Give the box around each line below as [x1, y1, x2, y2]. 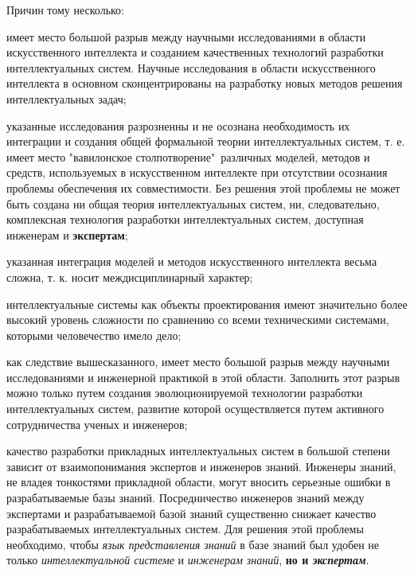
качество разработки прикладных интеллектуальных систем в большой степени [6, 442, 390, 459]
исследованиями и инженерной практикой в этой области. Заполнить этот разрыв [6, 368, 400, 385]
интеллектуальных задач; [6, 90, 127, 107]
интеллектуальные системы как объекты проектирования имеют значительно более [6, 295, 408, 312]
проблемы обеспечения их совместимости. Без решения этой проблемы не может [6, 179, 400, 196]
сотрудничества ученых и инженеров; [6, 415, 188, 432]
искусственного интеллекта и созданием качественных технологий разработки [6, 44, 384, 60]
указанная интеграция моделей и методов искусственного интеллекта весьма [6, 253, 377, 270]
